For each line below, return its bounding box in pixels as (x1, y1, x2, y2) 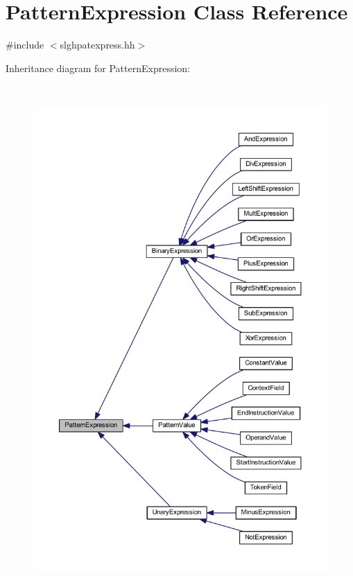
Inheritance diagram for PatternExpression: (6, 60, 190, 75)
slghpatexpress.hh (60, 37, 135, 52)
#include (6, 37, 44, 52)
